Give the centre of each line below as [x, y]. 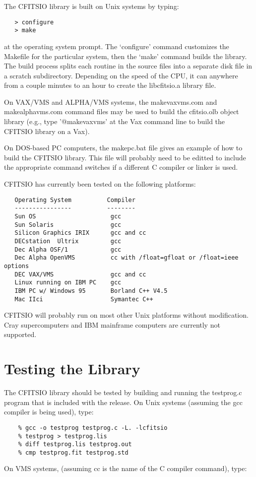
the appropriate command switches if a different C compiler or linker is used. [121, 167]
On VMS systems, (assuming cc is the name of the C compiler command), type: [126, 468]
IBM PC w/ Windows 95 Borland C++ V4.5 [91, 291]
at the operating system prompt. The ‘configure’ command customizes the [117, 46]
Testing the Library [72, 369]
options [17, 266]
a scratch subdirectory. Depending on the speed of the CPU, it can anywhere [121, 75]
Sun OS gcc [68, 216]
